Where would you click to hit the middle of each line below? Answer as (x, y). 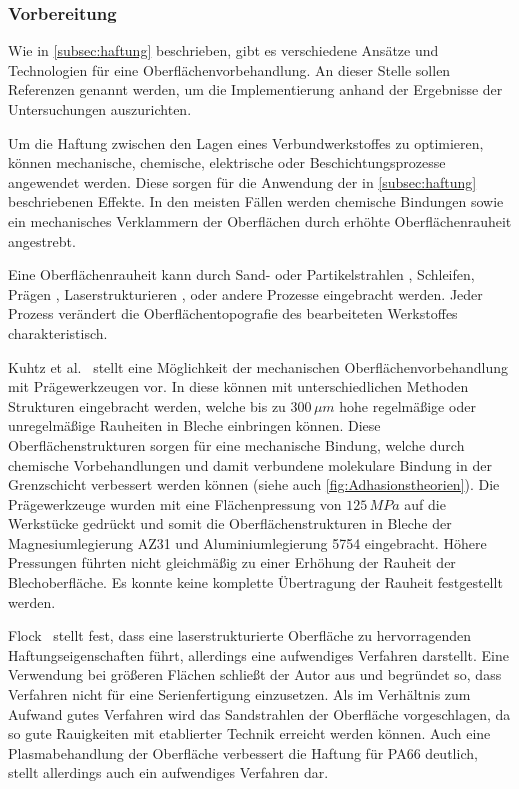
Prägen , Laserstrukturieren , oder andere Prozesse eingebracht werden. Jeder (245, 293)
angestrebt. (42, 240)
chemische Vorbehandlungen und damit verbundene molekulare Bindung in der (250, 464)
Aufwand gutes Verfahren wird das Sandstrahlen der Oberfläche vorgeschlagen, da (259, 713)
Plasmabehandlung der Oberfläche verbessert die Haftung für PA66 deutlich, (243, 752)
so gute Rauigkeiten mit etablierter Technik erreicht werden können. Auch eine (249, 733)
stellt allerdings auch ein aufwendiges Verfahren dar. (168, 772)
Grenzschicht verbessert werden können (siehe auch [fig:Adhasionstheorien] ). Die (254, 484)
